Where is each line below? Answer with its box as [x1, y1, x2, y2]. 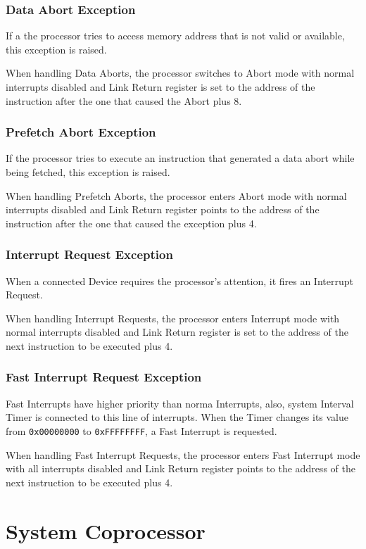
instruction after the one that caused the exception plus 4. [6, 215, 257, 230]
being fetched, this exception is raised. [6, 165, 170, 179]
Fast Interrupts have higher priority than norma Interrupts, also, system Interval [6, 396, 354, 410]
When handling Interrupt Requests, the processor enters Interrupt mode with [6, 310, 340, 325]
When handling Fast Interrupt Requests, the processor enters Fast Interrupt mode [6, 447, 360, 462]
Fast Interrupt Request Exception [6, 368, 202, 386]
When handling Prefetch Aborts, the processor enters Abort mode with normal [6, 188, 347, 203]
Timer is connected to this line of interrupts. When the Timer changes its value [6, 410, 349, 424]
